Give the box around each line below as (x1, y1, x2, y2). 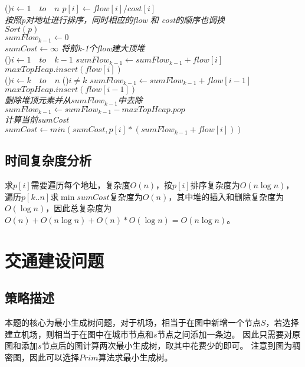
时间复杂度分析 (5, 151, 91, 169)
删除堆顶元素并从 (5, 94, 71, 106)
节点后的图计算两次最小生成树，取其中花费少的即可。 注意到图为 (41, 339, 293, 352)
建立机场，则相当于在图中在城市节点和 (5, 327, 153, 340)
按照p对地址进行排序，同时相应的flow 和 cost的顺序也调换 (5, 13, 225, 25)
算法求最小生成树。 (98, 351, 173, 363)
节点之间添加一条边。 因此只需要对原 (157, 327, 301, 340)
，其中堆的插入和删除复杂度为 (168, 190, 284, 202)
